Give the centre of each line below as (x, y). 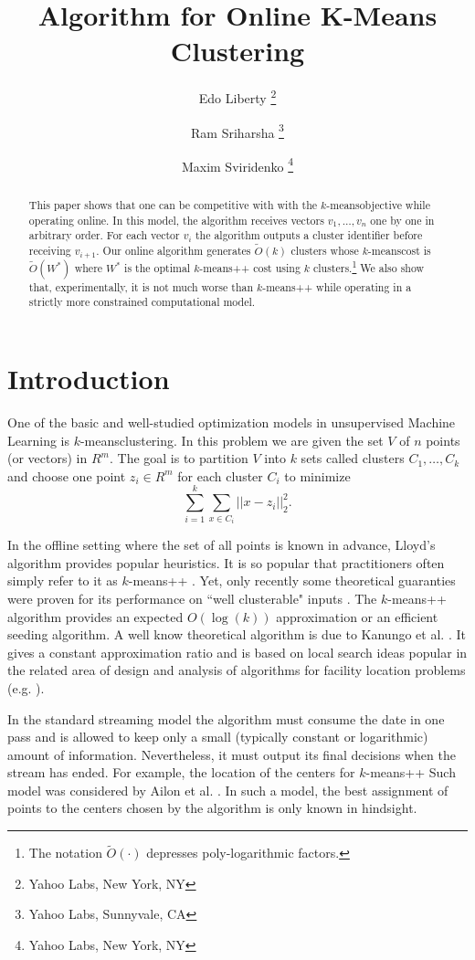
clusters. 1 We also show (369, 266)
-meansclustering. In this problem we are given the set (232, 440)
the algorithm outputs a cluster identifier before (309, 235)
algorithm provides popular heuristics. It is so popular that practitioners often (226, 562)
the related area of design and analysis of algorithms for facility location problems (237, 670)
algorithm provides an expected (95, 616)
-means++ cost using (250, 267)
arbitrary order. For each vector (104, 235)
